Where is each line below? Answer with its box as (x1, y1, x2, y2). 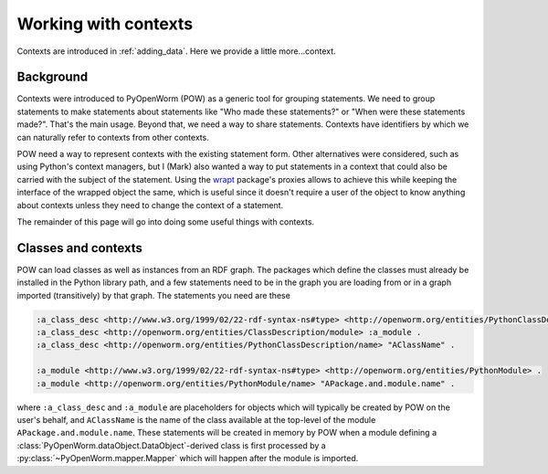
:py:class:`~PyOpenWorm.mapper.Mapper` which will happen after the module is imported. (16, 453, 359, 464)
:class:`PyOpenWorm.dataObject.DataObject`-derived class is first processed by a (16, 439, 326, 451)
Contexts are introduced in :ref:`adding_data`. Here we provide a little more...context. (16, 46, 337, 57)
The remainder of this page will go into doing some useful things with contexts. (16, 216, 315, 227)
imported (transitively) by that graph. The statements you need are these (16, 290, 291, 300)
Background (16, 69, 89, 85)
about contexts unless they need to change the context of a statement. (16, 199, 284, 210)
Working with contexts (16, 14, 194, 34)
